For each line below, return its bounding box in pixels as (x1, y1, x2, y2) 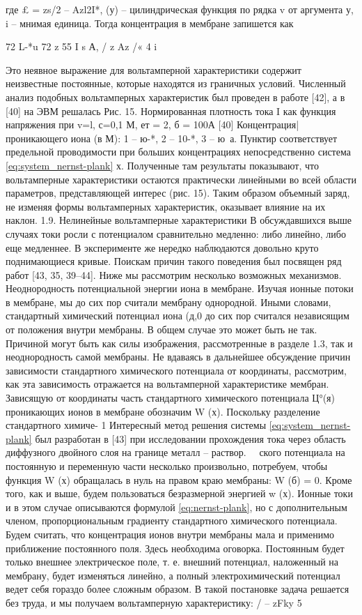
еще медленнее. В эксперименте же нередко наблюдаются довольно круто (6, 240, 319, 255)
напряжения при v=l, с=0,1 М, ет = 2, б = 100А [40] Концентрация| (6, 117, 299, 132)
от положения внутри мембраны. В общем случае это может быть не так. (6, 322, 317, 337)
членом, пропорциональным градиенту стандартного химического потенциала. (6, 513, 338, 528)
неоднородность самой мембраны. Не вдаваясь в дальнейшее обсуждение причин (6, 349, 351, 364)
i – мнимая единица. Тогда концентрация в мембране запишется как (6, 15, 294, 30)
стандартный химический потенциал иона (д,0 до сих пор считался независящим (6, 308, 349, 323)
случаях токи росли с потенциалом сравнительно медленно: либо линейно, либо (6, 226, 346, 241)
